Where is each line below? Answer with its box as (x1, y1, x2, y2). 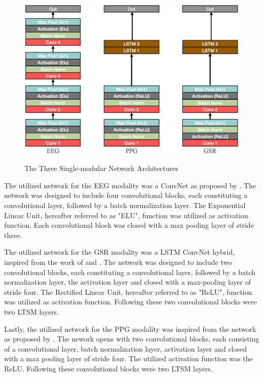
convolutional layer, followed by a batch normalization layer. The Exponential (4, 200, 246, 211)
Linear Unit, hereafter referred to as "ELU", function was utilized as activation (4, 210, 248, 220)
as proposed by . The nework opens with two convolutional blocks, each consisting (4, 333, 259, 344)
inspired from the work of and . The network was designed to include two (4, 256, 232, 267)
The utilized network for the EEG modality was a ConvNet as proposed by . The (4, 180, 256, 190)
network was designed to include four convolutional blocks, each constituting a (4, 190, 248, 200)
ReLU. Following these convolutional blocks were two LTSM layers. (4, 363, 213, 373)
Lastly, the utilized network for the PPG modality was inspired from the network (4, 323, 256, 334)
